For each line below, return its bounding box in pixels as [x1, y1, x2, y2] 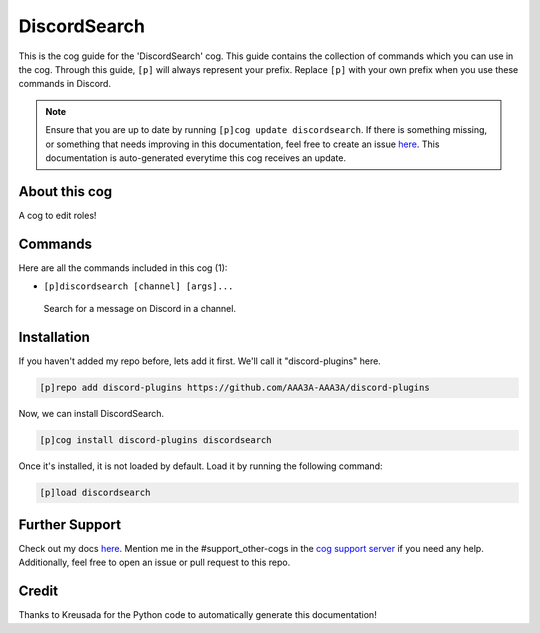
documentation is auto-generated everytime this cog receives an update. [45, 151, 347, 164]
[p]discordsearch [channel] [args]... [43, 281, 234, 292]
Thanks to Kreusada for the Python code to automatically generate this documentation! [18, 609, 377, 621]
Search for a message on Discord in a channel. [43, 303, 237, 315]
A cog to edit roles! [18, 209, 97, 221]
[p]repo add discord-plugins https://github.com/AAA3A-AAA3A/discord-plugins [39, 382, 430, 394]
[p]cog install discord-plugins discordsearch [39, 435, 272, 446]
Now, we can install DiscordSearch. [18, 408, 165, 420]
